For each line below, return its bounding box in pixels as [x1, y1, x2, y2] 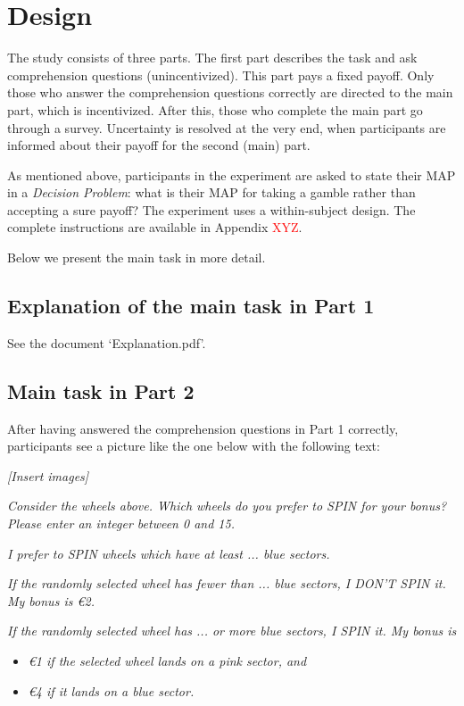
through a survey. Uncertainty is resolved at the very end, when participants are [7, 118, 446, 137]
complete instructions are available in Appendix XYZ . [7, 218, 302, 237]
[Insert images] [7, 466, 89, 485]
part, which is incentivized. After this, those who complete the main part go [7, 100, 423, 119]
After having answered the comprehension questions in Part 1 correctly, [7, 419, 399, 437]
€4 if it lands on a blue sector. [28, 681, 195, 700]
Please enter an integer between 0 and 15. [7, 514, 235, 533]
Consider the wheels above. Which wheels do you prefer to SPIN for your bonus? [7, 496, 447, 515]
